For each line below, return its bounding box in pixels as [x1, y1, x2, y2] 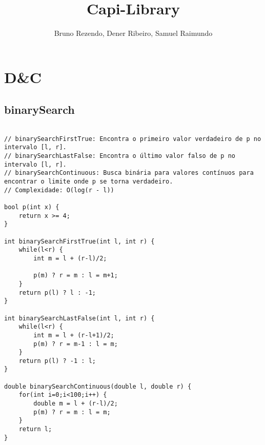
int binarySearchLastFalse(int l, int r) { [4, 314, 155, 322]
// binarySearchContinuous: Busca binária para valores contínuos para [4, 169, 254, 177]
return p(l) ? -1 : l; [18, 357, 96, 365]
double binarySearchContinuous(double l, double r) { [4, 382, 192, 390]
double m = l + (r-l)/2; [33, 400, 118, 408]
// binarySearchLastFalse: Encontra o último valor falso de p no [4, 152, 236, 160]
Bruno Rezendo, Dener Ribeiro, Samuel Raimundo [54, 28, 213, 38]
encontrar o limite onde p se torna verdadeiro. [4, 178, 173, 186]
